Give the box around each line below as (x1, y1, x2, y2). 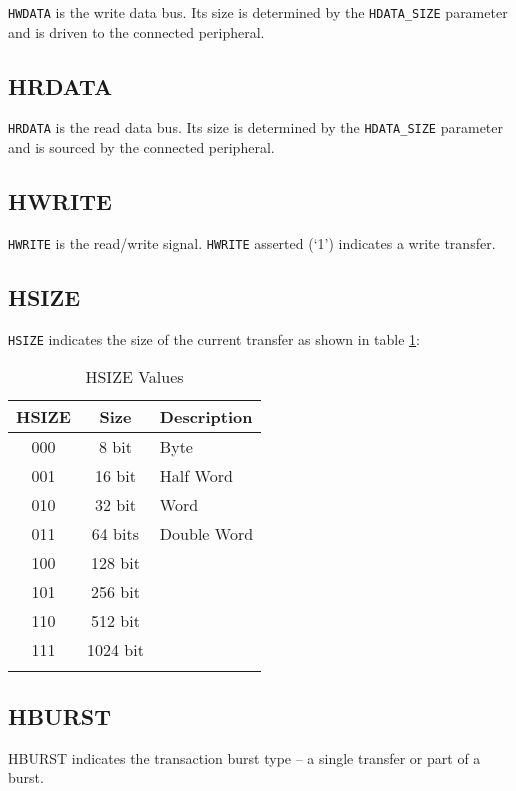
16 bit (94, 464, 136, 488)
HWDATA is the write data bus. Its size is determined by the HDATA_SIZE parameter (8, 2, 508, 22)
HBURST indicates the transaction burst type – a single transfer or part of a (8, 747, 481, 768)
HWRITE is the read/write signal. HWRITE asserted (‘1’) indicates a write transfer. (8, 232, 496, 253)
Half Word (159, 464, 233, 488)
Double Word (159, 522, 254, 546)
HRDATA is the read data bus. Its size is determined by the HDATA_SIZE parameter (8, 117, 503, 138)
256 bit (90, 580, 140, 604)
